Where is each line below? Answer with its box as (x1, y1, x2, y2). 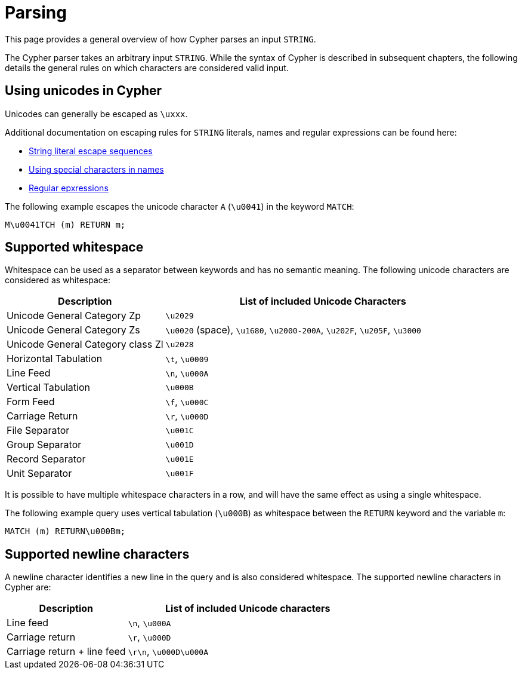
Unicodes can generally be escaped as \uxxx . (5, 108, 188, 119)
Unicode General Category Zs (7, 324, 140, 336)
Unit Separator (7, 467, 72, 480)
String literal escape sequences (29, 145, 153, 156)
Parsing (5, 2, 67, 23)
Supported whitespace (5, 240, 144, 255)
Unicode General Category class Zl (7, 338, 163, 351)
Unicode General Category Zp (7, 310, 141, 322)
